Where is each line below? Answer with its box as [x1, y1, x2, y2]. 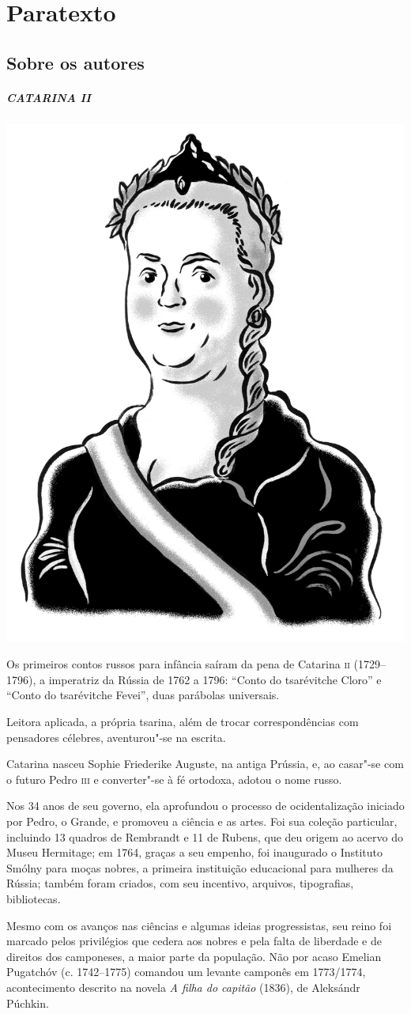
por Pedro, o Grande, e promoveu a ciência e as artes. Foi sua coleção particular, [6, 813, 398, 829]
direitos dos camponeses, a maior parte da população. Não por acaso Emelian [6, 948, 382, 964]
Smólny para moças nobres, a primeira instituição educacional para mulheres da [6, 859, 394, 876]
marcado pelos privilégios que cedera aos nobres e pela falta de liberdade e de [6, 933, 382, 949]
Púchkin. [6, 994, 49, 1011]
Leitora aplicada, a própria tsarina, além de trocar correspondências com [6, 713, 359, 730]
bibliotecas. [6, 890, 61, 906]
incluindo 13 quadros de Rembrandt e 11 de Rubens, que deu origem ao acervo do [6, 828, 403, 845]
